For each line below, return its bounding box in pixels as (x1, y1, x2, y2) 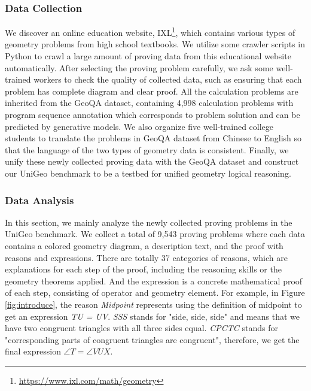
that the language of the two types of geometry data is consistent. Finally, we (5, 143, 289, 156)
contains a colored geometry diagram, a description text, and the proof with (5, 240, 283, 251)
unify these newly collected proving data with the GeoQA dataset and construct (5, 155, 299, 168)
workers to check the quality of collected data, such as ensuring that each (33, 73, 302, 86)
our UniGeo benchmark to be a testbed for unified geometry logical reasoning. (5, 167, 291, 179)
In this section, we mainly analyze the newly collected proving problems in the (5, 216, 292, 228)
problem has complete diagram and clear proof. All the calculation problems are (5, 84, 298, 97)
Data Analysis (5, 192, 74, 207)
